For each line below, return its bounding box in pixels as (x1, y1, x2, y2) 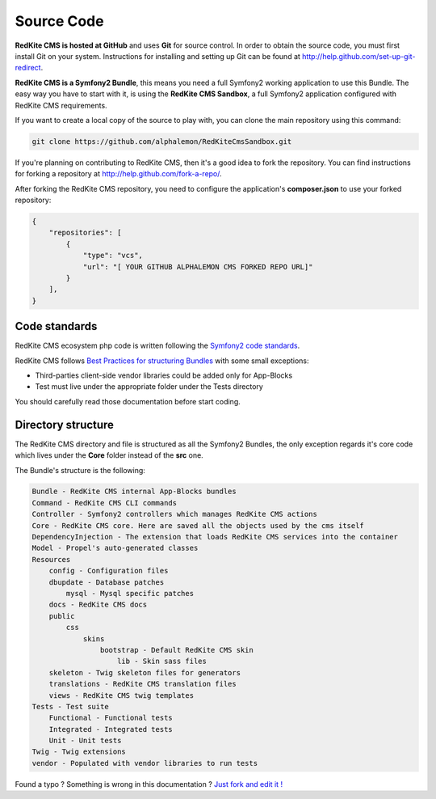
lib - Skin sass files (117, 657, 208, 666)
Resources (31, 555, 71, 564)
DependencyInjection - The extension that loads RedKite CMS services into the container (31, 532, 399, 542)
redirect (15, 63, 41, 73)
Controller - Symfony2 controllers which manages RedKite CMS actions (31, 509, 318, 519)
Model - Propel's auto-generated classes (31, 543, 199, 553)
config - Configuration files (48, 566, 169, 576)
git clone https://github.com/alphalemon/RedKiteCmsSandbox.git (31, 137, 292, 146)
